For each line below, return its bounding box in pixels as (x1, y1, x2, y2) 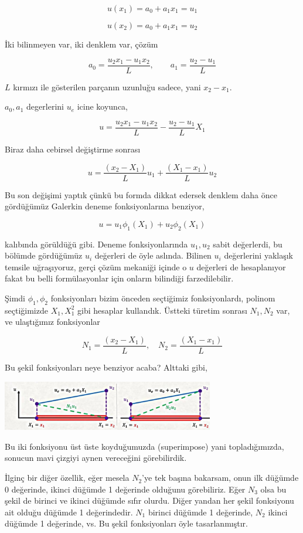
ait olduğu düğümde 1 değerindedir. (5, 505, 133, 518)
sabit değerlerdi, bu (213, 237, 282, 250)
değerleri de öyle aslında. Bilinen (94, 249, 212, 262)
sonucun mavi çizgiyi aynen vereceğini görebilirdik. (5, 451, 187, 464)
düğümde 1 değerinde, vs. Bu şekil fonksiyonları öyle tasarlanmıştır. (5, 517, 248, 529)
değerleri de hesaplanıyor (196, 260, 286, 273)
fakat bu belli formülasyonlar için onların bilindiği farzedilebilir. (5, 272, 234, 284)
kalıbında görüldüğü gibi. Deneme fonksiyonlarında (5, 237, 188, 250)
